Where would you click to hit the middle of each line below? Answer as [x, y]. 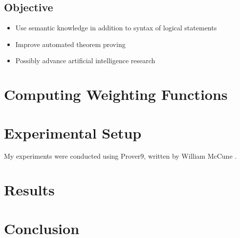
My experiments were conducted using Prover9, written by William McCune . [120, 156]
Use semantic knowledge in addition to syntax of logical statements [116, 28]
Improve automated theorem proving [70, 44]
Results [29, 190]
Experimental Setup [73, 132]
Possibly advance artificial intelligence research [85, 60]
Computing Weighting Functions [116, 94]
